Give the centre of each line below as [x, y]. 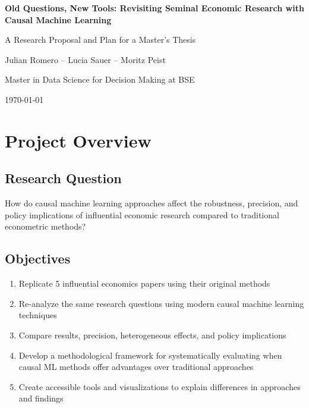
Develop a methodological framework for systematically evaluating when [150, 355]
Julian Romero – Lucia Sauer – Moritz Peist [85, 59]
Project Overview [78, 140]
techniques [38, 315]
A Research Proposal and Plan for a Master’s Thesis [100, 40]
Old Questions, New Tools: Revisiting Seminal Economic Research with [154, 8]
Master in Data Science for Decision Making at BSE [100, 79]
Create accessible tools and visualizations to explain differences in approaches [160, 386]
